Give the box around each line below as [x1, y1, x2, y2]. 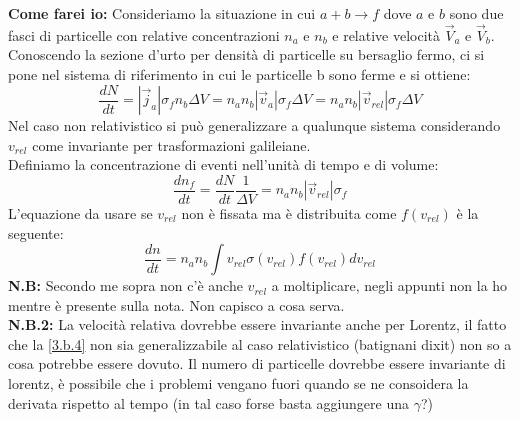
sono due [449, 3, 504, 23]
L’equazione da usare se [8, 202, 153, 223]
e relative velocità [332, 24, 441, 45]
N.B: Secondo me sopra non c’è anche [8, 275, 243, 296]
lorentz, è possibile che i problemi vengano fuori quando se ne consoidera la [8, 373, 469, 394]
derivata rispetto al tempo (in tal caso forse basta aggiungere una [8, 392, 410, 413]
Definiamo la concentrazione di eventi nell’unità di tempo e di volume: [8, 154, 439, 175]
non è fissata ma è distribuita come [181, 202, 397, 223]
